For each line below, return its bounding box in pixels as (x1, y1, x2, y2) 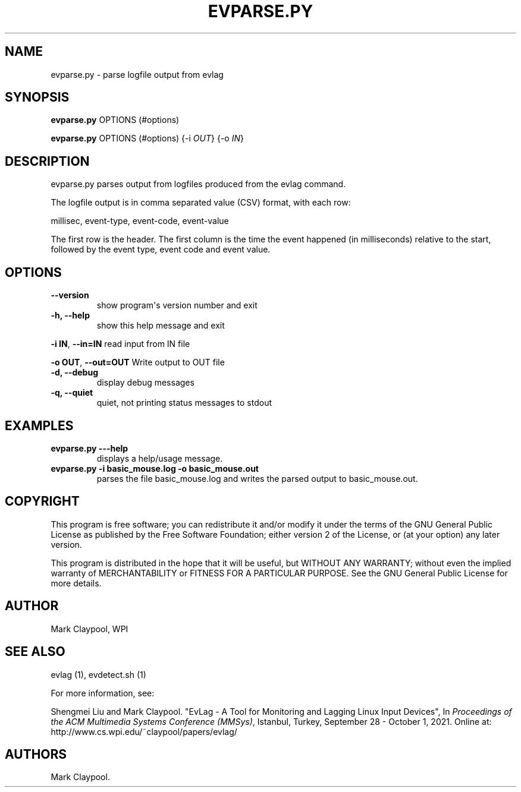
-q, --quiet (51, 387, 93, 398)
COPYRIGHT (5, 494, 80, 509)
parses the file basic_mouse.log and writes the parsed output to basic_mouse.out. (96, 473, 418, 484)
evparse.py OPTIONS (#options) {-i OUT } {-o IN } (51, 133, 244, 144)
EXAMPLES (5, 418, 74, 433)
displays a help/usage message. (96, 453, 223, 463)
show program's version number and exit (96, 300, 258, 311)
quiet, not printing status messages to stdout (96, 397, 272, 408)
